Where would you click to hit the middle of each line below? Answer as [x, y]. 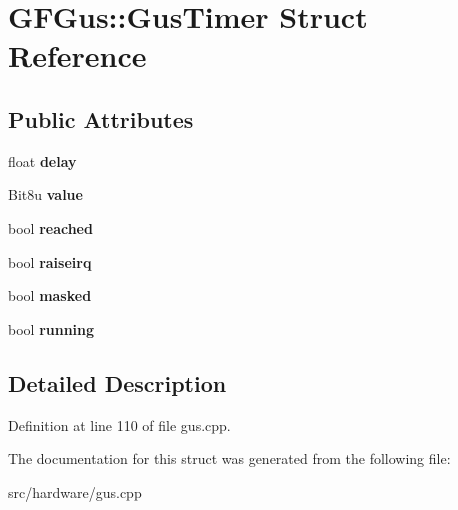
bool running [51, 328]
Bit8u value [45, 194]
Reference [77, 55]
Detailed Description [117, 382]
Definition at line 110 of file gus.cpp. [119, 424]
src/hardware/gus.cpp [75, 491]
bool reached [50, 227]
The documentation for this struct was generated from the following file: [229, 458]
